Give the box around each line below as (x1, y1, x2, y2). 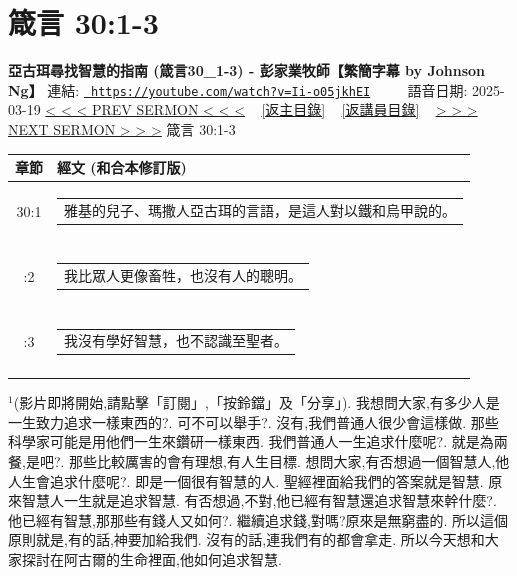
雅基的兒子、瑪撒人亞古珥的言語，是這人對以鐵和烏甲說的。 (64, 199, 456, 220)
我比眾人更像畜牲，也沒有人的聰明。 (64, 265, 302, 285)
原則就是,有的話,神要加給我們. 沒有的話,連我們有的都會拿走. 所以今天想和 (8, 529, 485, 550)
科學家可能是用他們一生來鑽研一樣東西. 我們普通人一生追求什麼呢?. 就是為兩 (8, 431, 508, 452)
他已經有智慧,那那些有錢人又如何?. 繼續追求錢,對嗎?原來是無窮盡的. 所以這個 (8, 509, 509, 530)
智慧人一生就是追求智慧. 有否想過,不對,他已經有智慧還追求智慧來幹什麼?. (21, 490, 497, 511)
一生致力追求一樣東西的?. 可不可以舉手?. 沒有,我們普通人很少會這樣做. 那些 (8, 411, 499, 432)
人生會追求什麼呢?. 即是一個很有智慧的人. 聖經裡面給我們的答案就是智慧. (8, 470, 484, 491)
